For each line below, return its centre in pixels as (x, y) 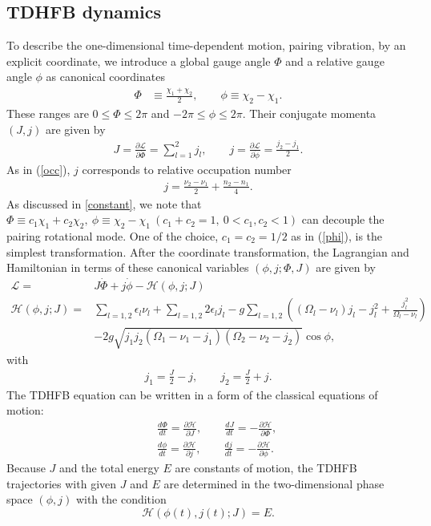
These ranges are (48, 113)
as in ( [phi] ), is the (337, 236)
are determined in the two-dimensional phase (274, 483)
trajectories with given (62, 483)
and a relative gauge (335, 61)
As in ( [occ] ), (38, 170)
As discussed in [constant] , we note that (104, 203)
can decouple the (343, 219)
